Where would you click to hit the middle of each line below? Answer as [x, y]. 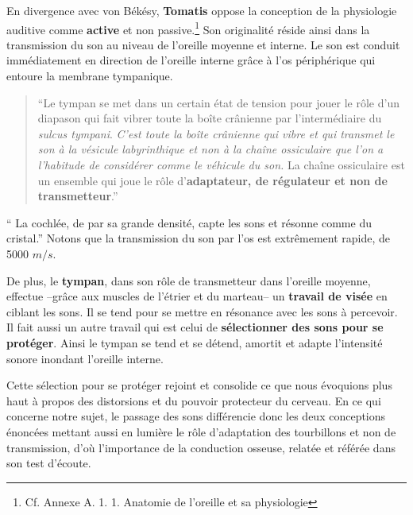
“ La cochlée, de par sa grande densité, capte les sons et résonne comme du [189, 222]
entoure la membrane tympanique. [90, 76]
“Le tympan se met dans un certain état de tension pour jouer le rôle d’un [218, 102]
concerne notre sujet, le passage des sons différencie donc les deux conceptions [196, 416]
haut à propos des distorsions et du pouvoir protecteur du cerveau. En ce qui [194, 400]
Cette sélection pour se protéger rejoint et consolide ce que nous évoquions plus [199, 385]
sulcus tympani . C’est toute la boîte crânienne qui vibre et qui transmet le [216, 133]
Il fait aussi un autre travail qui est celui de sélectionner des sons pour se [195, 327]
